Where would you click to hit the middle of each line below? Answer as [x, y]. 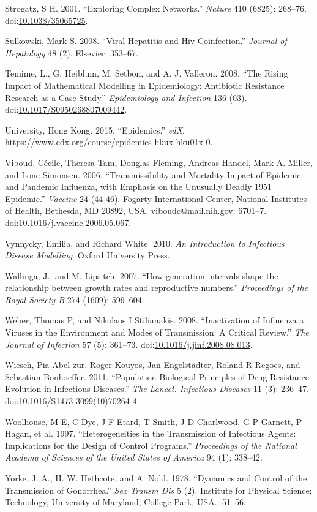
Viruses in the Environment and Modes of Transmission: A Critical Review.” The [157, 332]
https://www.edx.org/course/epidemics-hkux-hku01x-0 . [109, 142]
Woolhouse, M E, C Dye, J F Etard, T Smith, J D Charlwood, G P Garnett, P [154, 421]
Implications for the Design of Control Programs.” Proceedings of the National [151, 445]
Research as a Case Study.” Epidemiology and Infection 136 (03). [126, 97]
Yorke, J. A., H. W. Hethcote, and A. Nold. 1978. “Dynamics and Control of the [156, 478]
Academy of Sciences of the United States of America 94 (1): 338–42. [134, 457]
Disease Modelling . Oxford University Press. [88, 255]
